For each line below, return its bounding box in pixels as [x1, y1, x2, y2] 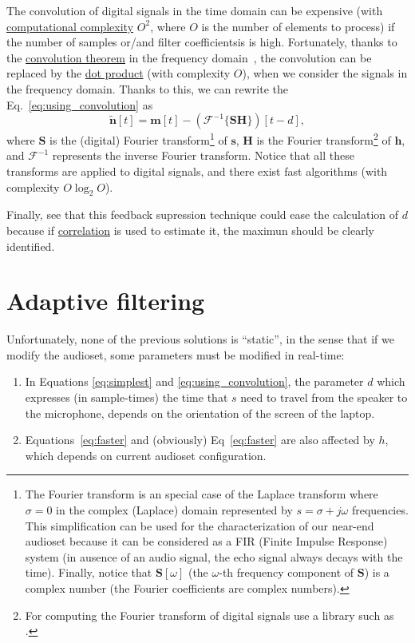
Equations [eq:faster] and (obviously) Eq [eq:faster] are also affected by [25, 431, 375, 448]
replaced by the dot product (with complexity [6, 65, 231, 81]
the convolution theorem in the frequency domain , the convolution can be [6, 49, 372, 65]
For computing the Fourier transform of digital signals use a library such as [25, 606, 394, 623]
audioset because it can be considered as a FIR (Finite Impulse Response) [25, 533, 388, 550]
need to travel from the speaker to [240, 389, 408, 406]
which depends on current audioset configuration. [25, 447, 267, 463]
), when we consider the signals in [242, 65, 408, 81]
